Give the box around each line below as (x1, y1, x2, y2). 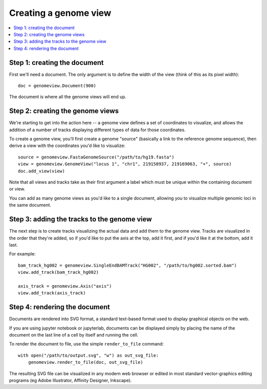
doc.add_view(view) (18, 168, 65, 174)
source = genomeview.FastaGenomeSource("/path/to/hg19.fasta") (18, 154, 175, 160)
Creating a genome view (9, 7, 111, 18)
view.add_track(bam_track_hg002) (18, 270, 99, 275)
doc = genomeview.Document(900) (18, 83, 96, 89)
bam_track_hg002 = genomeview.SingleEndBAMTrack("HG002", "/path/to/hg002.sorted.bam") (18, 262, 237, 268)
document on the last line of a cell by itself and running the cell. (9, 332, 138, 338)
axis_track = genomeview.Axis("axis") (18, 283, 112, 289)
